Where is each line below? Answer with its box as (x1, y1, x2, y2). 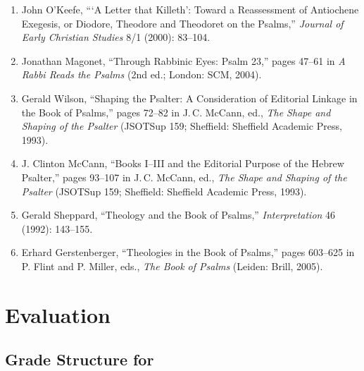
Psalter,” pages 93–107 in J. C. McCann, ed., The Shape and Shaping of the (21, 169, 347, 184)
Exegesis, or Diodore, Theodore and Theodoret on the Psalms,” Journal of (21, 16, 344, 30)
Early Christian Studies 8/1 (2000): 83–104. (21, 30, 211, 44)
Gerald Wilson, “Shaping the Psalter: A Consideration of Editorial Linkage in (21, 90, 358, 105)
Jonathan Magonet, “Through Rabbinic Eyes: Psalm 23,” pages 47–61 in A (21, 53, 346, 68)
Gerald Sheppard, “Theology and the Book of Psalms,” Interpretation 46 (21, 207, 336, 222)
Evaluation (5, 300, 111, 329)
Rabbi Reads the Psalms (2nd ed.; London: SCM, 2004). (21, 67, 262, 82)
